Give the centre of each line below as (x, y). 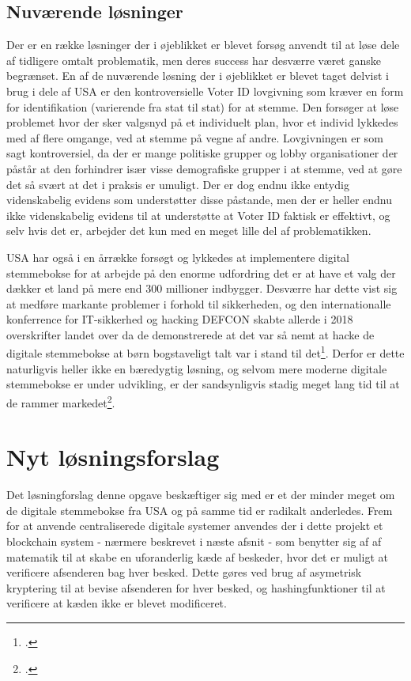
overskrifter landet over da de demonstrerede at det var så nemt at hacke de (190, 334)
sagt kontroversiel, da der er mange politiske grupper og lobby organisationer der (202, 153)
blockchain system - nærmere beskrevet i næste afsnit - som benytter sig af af (194, 541)
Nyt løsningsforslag (113, 457)
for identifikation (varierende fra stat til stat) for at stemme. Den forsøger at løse (203, 106)
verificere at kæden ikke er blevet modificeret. (117, 603)
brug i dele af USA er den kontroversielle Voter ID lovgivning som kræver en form (205, 91)
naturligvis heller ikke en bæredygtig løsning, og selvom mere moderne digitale (197, 368)
